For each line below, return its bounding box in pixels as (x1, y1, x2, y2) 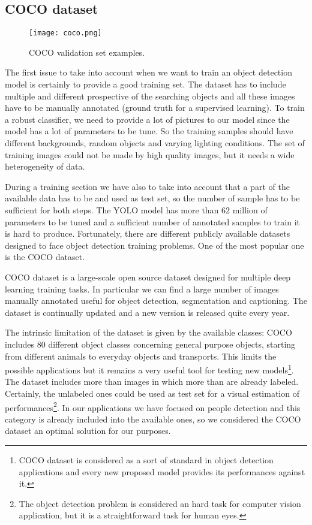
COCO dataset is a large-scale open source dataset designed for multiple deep (5, 270, 291, 283)
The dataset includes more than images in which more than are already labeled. (5, 375, 299, 388)
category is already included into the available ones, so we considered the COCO (5, 412, 301, 425)
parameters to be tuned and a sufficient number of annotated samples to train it (5, 215, 301, 228)
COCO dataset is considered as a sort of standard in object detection (19, 453, 274, 466)
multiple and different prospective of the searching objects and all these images (5, 89, 295, 102)
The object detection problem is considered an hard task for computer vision (19, 497, 301, 509)
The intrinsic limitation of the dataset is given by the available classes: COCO (5, 326, 292, 339)
